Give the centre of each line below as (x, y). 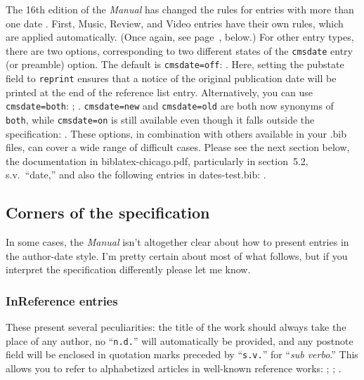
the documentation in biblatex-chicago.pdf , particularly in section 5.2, (157, 160)
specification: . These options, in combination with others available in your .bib (176, 133)
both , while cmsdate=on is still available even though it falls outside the (160, 119)
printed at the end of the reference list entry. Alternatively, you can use (160, 92)
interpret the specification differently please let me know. (128, 269)
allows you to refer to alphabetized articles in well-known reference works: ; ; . (174, 368)
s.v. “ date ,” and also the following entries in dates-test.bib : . (136, 175)
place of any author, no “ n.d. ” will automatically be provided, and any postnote (180, 340)
